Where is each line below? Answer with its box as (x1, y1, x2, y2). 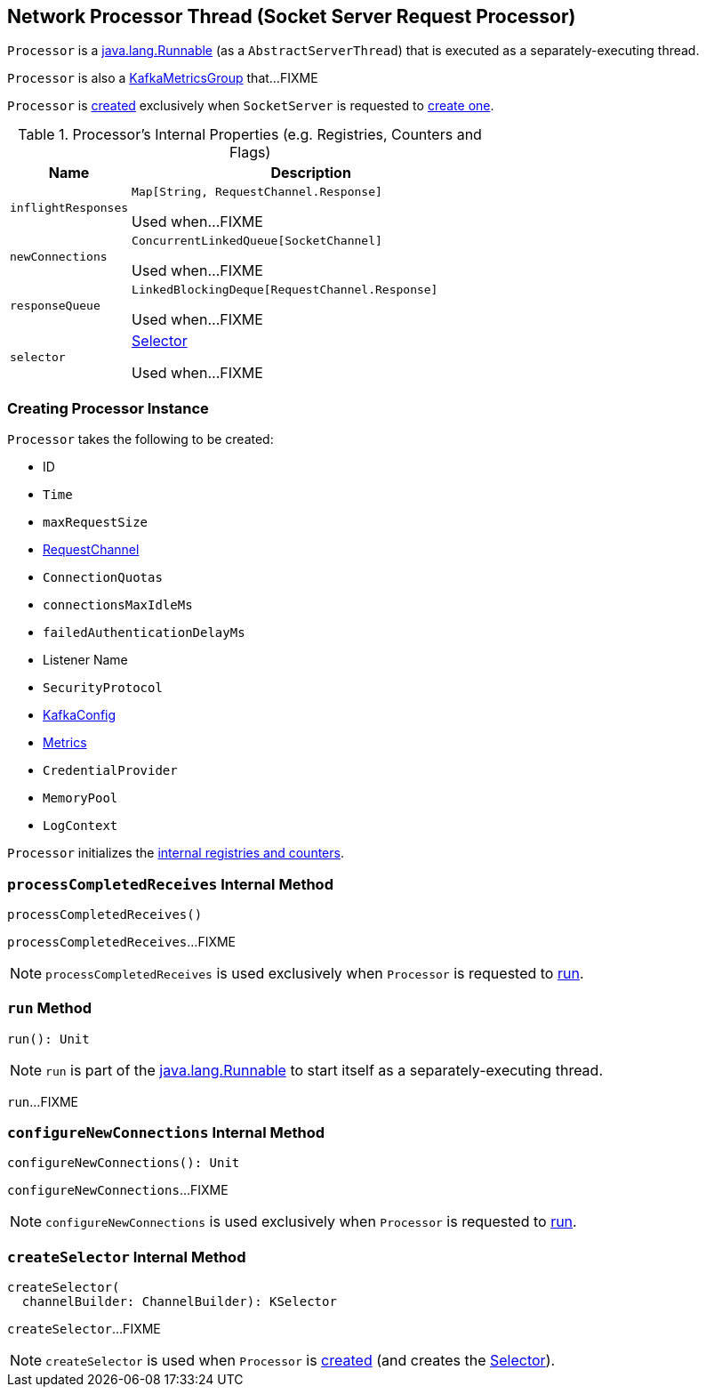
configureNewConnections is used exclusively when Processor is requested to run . (45, 1213, 577, 1231)
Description (270, 164, 351, 182)
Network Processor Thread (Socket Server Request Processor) (7, 5, 576, 28)
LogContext (43, 818, 118, 834)
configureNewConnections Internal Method (7, 1124, 325, 1142)
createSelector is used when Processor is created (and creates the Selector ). (45, 1351, 556, 1370)
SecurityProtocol (43, 681, 163, 696)
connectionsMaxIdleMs (43, 598, 193, 613)
